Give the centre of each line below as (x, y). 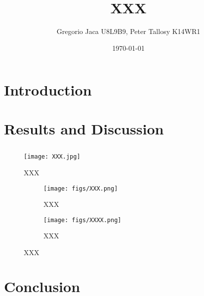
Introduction (48, 90)
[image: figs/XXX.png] (81, 188)
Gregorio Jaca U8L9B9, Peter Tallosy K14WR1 (128, 31)
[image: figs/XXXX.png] (82, 220)
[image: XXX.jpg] (52, 157)
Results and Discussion (84, 128)
